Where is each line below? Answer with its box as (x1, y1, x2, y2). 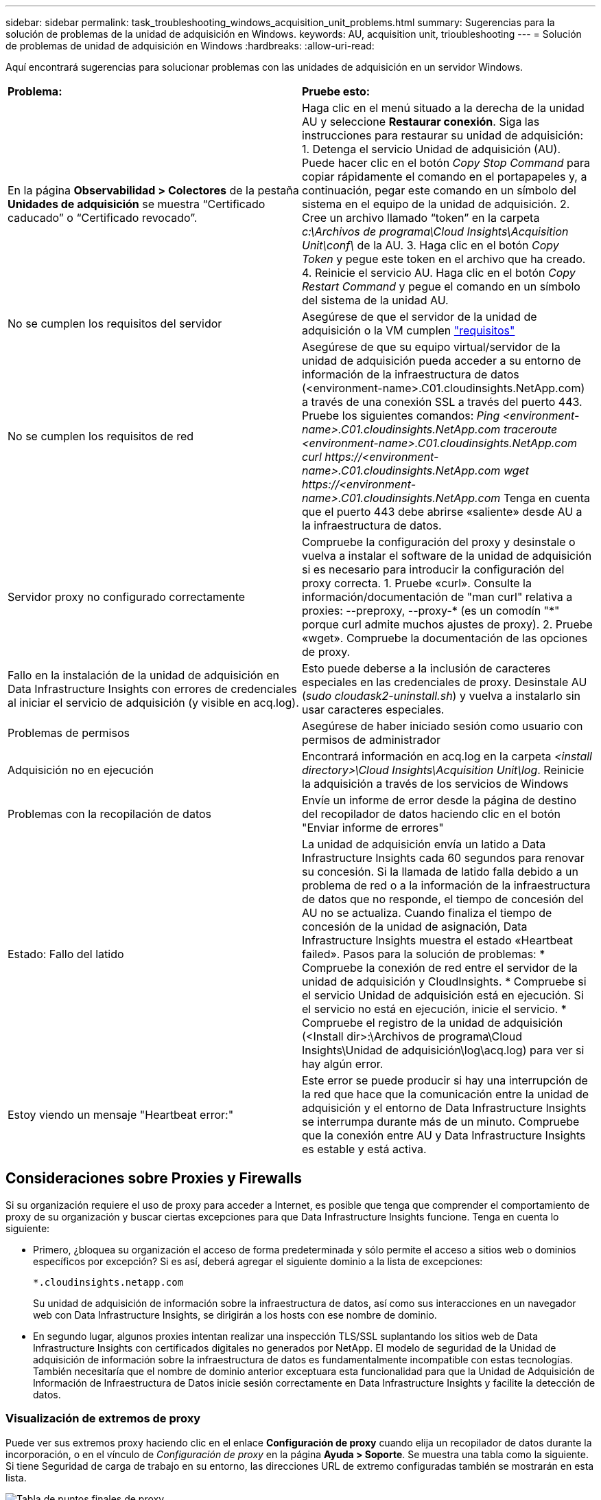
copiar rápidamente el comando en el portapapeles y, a (302, 170, 587, 183)
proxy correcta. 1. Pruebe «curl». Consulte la (302, 576, 532, 590)
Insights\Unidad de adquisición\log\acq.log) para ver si (302, 1043, 585, 1057)
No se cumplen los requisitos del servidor (8, 317, 222, 330)
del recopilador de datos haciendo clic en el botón (302, 807, 561, 821)
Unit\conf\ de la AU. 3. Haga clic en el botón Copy (302, 238, 559, 252)
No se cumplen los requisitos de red (8, 429, 194, 443)
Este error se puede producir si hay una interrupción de (302, 1073, 588, 1087)
